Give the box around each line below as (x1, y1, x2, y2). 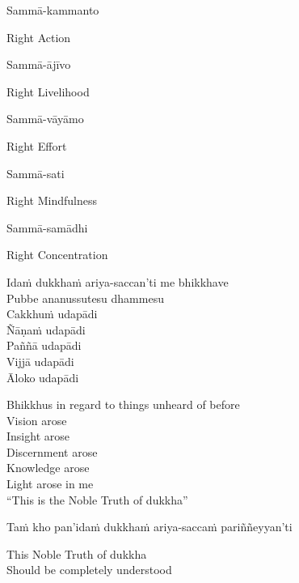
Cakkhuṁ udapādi (6, 305, 98, 322)
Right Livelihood (6, 83, 90, 100)
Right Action (6, 28, 71, 45)
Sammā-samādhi (6, 219, 88, 236)
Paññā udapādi (6, 337, 82, 354)
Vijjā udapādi (6, 352, 74, 369)
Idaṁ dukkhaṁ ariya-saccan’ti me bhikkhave (6, 273, 229, 290)
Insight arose (6, 428, 69, 445)
